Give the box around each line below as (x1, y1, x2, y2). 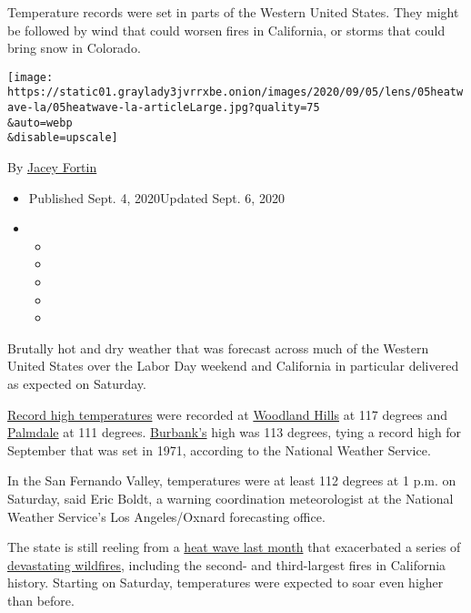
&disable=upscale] (7, 131, 118, 145)
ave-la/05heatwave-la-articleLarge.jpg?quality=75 (7, 101, 320, 115)
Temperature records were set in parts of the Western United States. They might (7, 3, 459, 21)
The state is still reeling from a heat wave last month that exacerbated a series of (7, 537, 461, 557)
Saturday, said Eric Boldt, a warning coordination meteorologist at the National (7, 488, 454, 507)
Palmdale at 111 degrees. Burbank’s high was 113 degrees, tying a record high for (7, 423, 462, 442)
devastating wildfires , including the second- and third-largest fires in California (7, 555, 446, 574)
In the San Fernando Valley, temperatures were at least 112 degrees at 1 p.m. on (7, 471, 456, 490)
